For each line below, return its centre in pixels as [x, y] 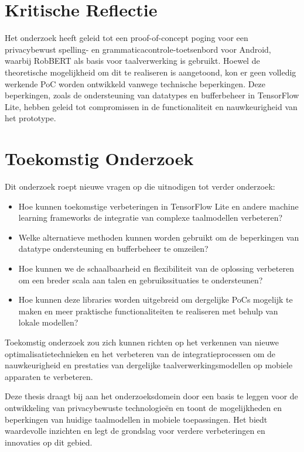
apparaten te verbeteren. [49, 376]
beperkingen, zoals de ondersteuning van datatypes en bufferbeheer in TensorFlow [152, 95]
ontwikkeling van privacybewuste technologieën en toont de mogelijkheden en [144, 407]
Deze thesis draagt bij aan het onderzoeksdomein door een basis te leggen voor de [151, 396]
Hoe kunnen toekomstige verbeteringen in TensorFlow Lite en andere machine [158, 206]
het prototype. [30, 118]
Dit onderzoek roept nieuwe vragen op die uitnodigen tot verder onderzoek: [140, 186]
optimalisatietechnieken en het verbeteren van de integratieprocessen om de [140, 353]
